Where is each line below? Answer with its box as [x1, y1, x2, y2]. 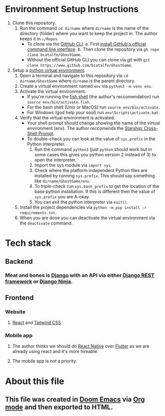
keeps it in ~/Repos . [19, 36, 59, 42]
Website [5, 308, 26, 315]
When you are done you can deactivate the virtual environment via [19, 215, 156, 221]
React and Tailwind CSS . [12, 320, 63, 326]
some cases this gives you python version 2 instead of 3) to [34, 151, 156, 157]
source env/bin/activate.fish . [27, 99, 90, 105]
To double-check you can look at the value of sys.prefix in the [27, 135, 156, 142]
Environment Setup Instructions [5, 3, 139, 15]
